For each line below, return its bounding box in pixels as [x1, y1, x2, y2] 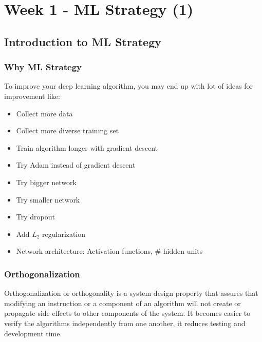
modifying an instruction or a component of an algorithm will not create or [4, 297, 241, 308]
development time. [4, 328, 62, 338]
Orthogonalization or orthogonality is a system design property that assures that [4, 288, 258, 298]
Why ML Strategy [4, 61, 82, 73]
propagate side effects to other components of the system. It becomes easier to [4, 308, 251, 318]
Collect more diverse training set [16, 125, 119, 136]
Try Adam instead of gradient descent [16, 159, 136, 170]
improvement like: [4, 90, 60, 101]
